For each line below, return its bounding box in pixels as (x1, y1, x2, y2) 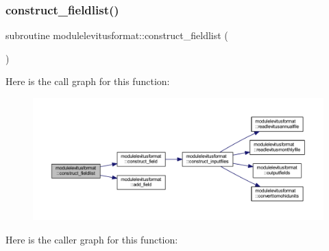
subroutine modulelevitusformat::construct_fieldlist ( (5, 28, 228, 43)
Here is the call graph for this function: (5, 74, 170, 88)
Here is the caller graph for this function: (5, 232, 178, 246)
